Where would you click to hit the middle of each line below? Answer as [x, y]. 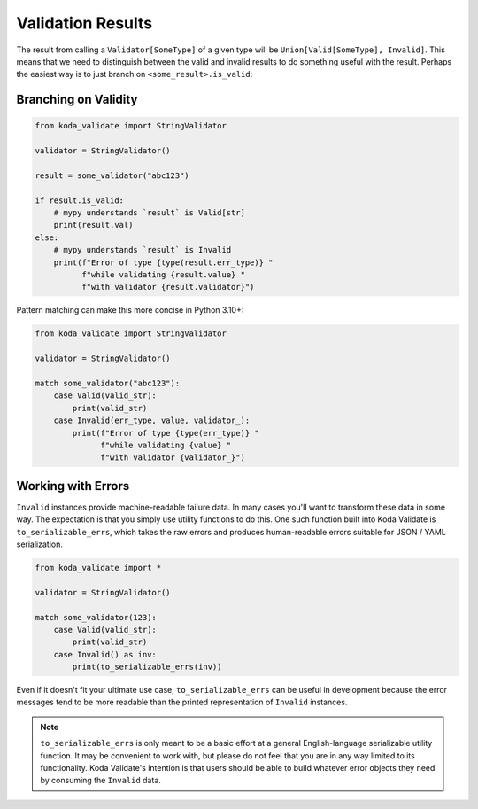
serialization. [40, 544]
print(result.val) [93, 225]
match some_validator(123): [96, 617]
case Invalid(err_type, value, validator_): [152, 420]
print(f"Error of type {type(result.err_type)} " [163, 262]
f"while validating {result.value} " [163, 275]
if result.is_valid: [79, 200]
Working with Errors [73, 486]
